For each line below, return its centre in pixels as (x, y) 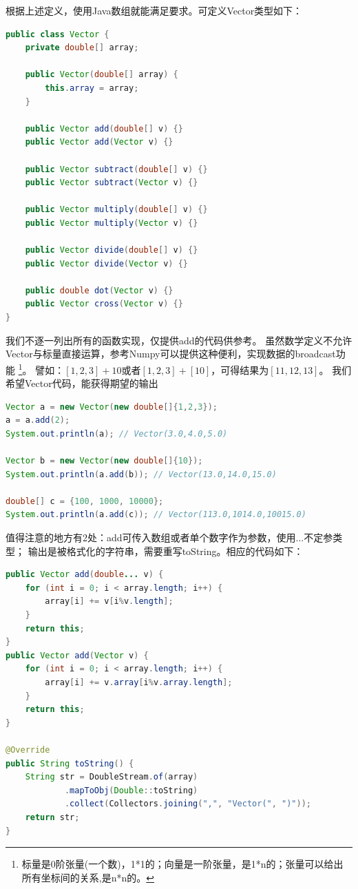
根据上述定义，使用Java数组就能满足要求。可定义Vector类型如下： (154, 10)
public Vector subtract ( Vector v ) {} (112, 183)
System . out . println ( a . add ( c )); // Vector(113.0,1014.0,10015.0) (156, 515)
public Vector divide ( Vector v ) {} (106, 263)
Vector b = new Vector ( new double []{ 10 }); (104, 461)
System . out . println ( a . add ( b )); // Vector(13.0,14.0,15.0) (141, 474)
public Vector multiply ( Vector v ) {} (112, 223)
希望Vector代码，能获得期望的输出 (82, 383)
